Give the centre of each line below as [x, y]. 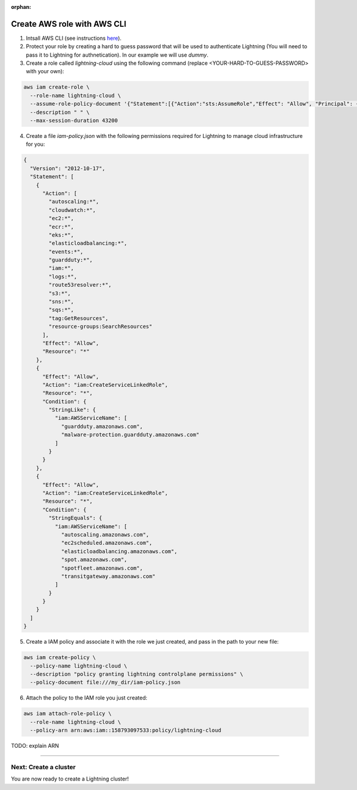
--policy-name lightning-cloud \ [79, 666]
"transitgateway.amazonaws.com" [108, 576]
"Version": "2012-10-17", [68, 168]
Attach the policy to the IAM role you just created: [87, 698]
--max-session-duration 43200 [74, 121]
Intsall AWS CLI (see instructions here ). [74, 38]
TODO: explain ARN [35, 746]
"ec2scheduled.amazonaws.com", [107, 543]
